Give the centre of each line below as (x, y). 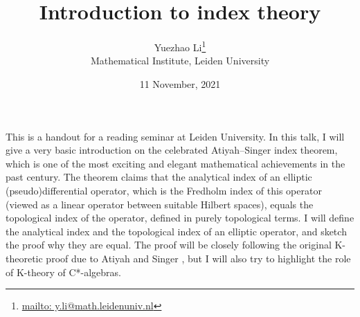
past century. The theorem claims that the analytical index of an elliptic (159, 177)
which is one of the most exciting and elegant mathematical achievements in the (175, 163)
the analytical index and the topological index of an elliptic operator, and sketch (176, 231)
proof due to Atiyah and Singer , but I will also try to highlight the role (198, 258)
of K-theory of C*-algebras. (63, 272)
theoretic (24, 258)
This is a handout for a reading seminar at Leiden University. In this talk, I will (175, 136)
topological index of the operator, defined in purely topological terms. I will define (180, 218)
